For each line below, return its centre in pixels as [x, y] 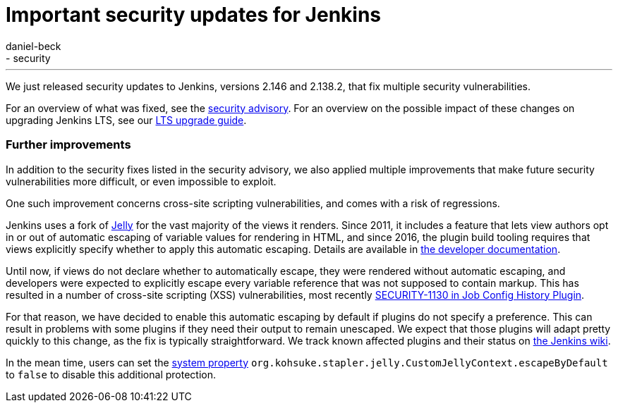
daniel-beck [34, 46]
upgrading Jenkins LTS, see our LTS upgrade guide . [126, 120]
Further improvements [68, 145]
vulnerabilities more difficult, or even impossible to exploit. [141, 181]
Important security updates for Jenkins [194, 15]
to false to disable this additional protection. [111, 374]
